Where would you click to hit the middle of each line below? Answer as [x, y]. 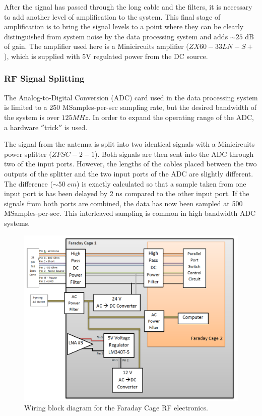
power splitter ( [28, 154]
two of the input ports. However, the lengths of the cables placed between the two [130, 164]
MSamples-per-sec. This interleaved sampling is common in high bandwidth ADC [130, 213]
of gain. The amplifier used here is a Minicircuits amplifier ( [96, 46]
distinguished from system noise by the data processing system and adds [116, 36]
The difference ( [28, 183]
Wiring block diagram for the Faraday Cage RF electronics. [116, 408]
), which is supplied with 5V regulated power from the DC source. [106, 56]
